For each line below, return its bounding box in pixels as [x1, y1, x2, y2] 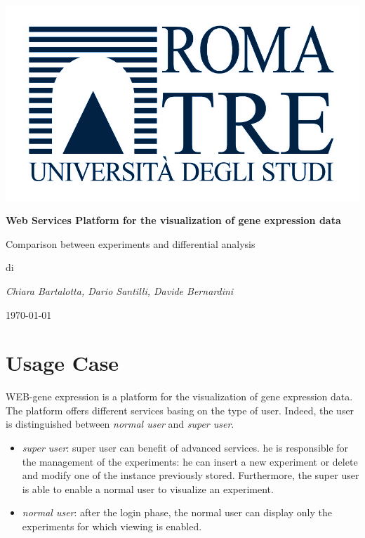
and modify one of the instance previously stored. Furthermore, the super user [22, 468, 359, 483]
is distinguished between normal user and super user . [6, 416, 234, 431]
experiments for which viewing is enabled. [22, 518, 202, 533]
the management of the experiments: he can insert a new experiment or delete [22, 454, 358, 468]
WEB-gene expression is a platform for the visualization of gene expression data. [6, 389, 353, 404]
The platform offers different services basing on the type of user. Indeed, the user [6, 402, 354, 417]
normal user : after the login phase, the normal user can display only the [22, 505, 333, 520]
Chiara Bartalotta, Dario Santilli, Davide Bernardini [6, 283, 234, 298]
